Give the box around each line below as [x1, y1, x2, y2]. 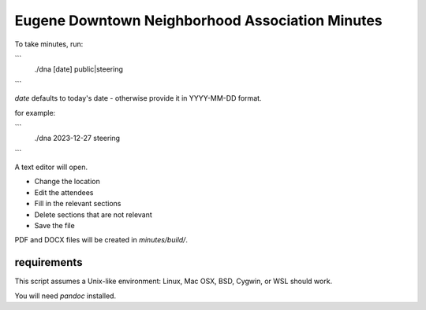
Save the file [34, 221, 75, 231]
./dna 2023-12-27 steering [34, 134, 121, 143]
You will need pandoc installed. [14, 291, 117, 301]
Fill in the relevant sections [34, 199, 121, 209]
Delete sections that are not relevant [34, 209, 153, 220]
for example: [14, 108, 56, 117]
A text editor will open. [14, 162, 88, 172]
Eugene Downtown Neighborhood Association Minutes [14, 12, 383, 29]
